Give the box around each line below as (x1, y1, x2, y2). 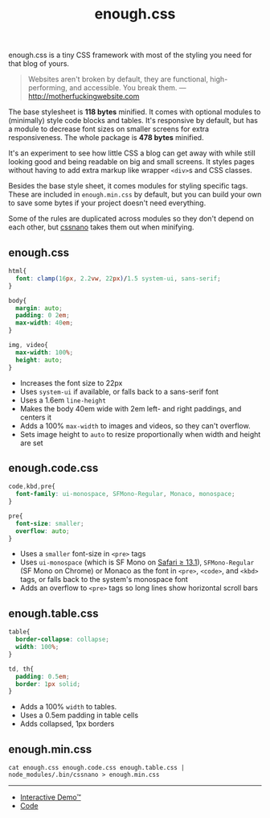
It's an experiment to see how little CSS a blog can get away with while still (8, 148, 256, 158)
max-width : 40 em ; (15, 319, 74, 327)
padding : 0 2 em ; (15, 312, 70, 320)
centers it (19, 412, 52, 422)
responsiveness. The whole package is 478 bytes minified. (8, 133, 204, 143)
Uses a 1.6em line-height (19, 395, 107, 405)
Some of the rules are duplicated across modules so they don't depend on (8, 214, 255, 224)
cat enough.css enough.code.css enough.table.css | (8, 764, 185, 772)
